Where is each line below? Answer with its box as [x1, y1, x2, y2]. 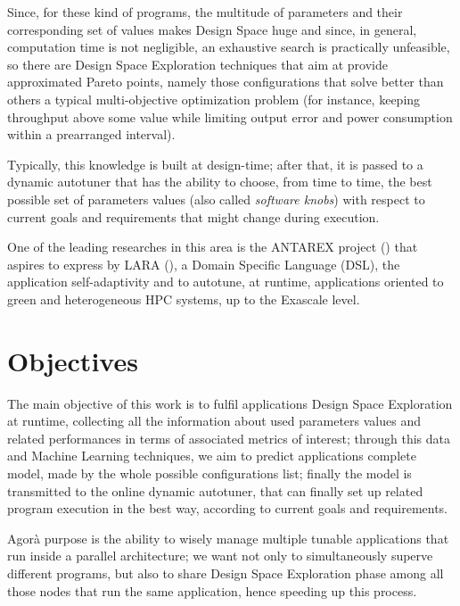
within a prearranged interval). [7, 125, 176, 144]
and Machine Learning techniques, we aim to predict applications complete [7, 446, 416, 465]
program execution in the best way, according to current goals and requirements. [7, 499, 448, 518]
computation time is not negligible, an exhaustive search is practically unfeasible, [7, 37, 450, 56]
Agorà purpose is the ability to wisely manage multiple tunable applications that [7, 528, 449, 547]
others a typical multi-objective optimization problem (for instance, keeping [7, 89, 421, 108]
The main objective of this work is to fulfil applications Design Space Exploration [7, 394, 453, 412]
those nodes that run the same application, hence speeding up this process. [7, 581, 417, 600]
